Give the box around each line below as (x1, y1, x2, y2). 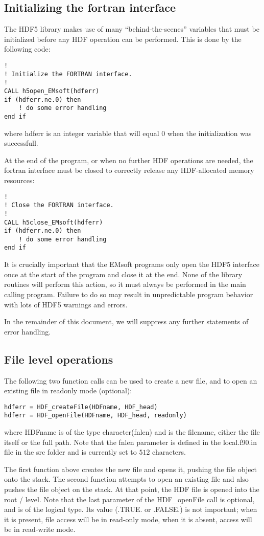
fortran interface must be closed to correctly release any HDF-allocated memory (4, 165, 254, 175)
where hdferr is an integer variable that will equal (4, 127, 159, 138)
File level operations (4, 351, 113, 367)
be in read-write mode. (4, 524, 76, 534)
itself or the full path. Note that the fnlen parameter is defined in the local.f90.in (4, 436, 257, 447)
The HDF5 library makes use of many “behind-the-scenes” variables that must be (4, 24, 259, 34)
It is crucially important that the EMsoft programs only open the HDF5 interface (4, 259, 259, 270)
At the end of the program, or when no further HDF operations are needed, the (4, 154, 253, 165)
